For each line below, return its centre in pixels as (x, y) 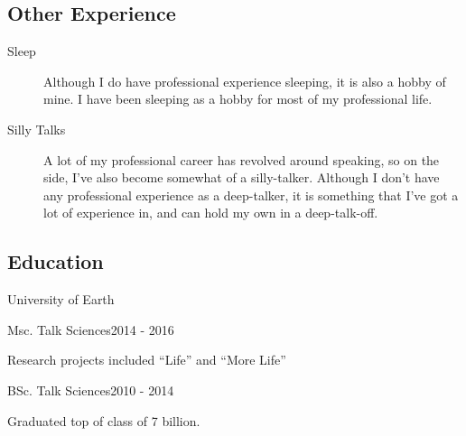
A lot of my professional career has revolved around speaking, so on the (242, 159)
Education (56, 261)
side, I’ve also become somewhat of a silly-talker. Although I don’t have (242, 177)
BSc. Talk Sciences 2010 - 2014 (91, 390)
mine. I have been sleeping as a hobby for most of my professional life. (238, 99)
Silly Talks (37, 129)
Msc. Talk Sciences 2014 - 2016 (91, 329)
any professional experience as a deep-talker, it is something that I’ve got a (251, 195)
